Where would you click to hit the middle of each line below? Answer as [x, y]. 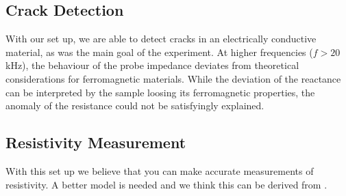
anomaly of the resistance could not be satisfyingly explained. [135, 106]
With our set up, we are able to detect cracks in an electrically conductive [161, 39]
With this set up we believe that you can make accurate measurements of [160, 170]
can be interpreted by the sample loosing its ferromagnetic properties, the [160, 92]
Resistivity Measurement [96, 142]
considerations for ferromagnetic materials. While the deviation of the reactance [173, 78]
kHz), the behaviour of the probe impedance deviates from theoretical [152, 65]
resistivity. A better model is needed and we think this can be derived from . [166, 184]
